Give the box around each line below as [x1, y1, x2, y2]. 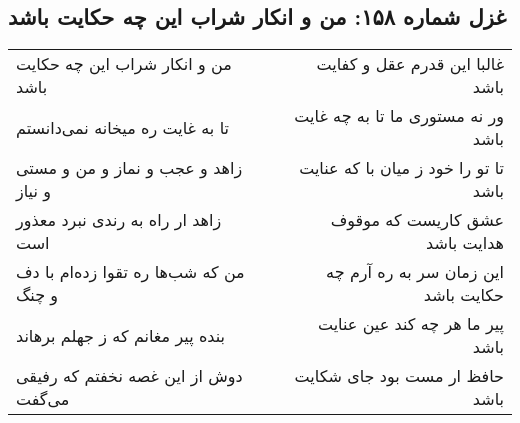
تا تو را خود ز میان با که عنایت [299, 156, 504, 180]
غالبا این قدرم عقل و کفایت [316, 52, 504, 76]
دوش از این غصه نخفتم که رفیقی [16, 364, 243, 388]
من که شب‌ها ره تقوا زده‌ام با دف [16, 260, 245, 284]
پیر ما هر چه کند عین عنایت [317, 312, 504, 336]
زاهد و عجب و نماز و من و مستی [16, 156, 243, 180]
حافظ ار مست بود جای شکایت [294, 364, 504, 388]
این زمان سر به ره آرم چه [326, 260, 504, 284]
